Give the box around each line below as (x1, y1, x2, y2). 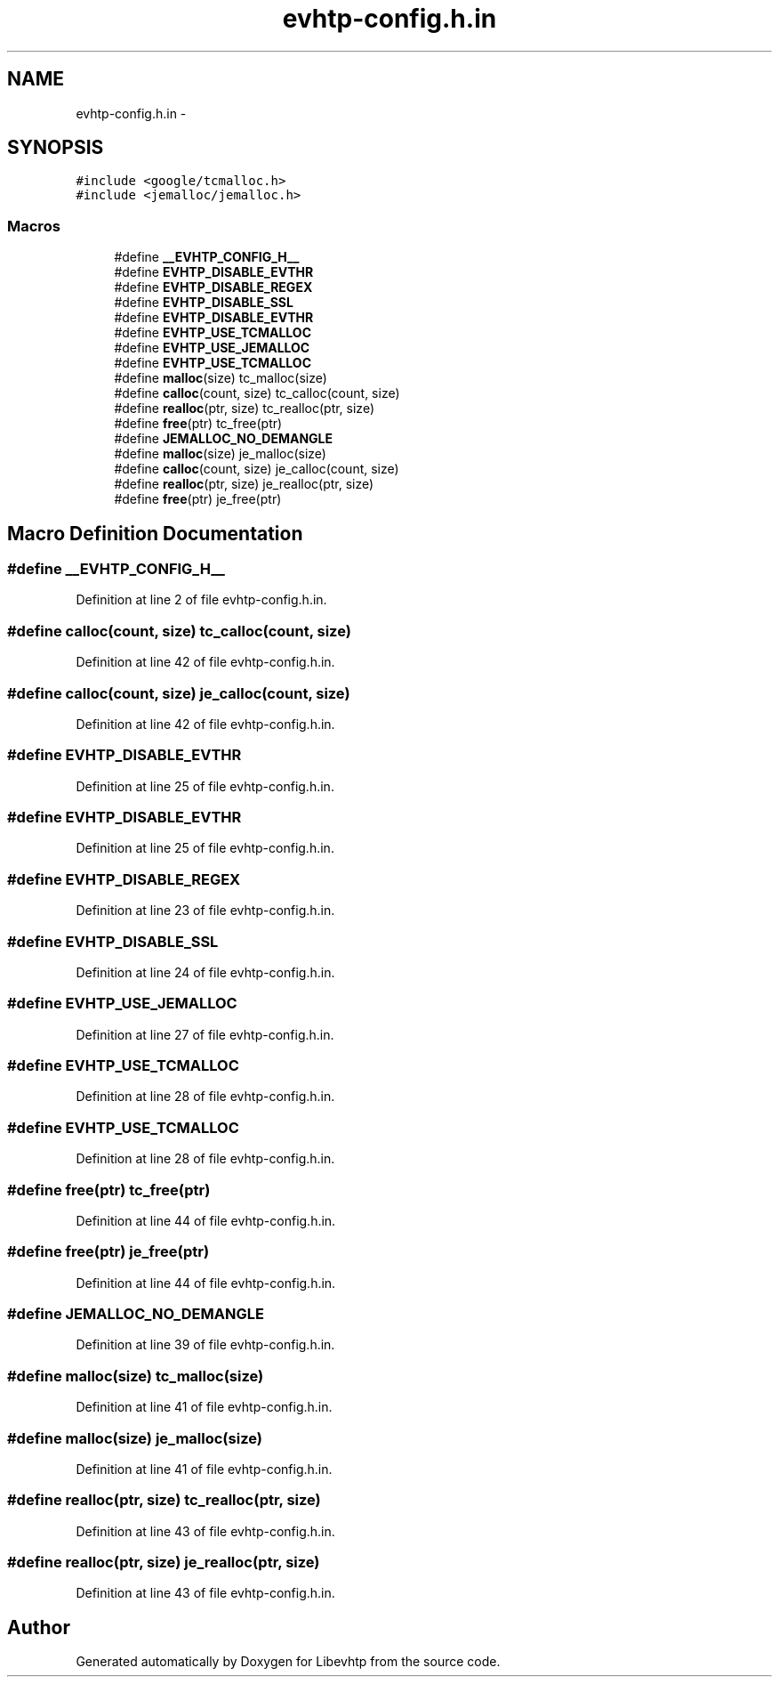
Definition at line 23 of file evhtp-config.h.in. (76, 903, 335, 919)
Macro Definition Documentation (7, 522, 303, 545)
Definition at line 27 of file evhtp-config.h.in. (76, 1026, 334, 1042)
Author (7, 1615, 70, 1639)
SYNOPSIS (7, 136, 104, 159)
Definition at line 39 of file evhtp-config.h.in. (76, 1337, 335, 1353)
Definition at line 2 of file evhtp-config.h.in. (76, 592, 327, 608)
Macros (7, 216, 60, 235)
